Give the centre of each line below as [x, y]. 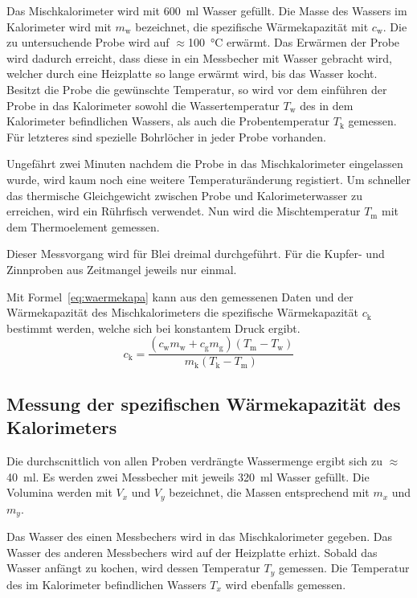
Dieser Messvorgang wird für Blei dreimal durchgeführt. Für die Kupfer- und [196, 254]
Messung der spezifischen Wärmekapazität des [204, 403]
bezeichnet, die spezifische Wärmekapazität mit [252, 26]
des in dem [327, 105]
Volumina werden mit [59, 492]
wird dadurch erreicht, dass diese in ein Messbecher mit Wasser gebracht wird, [199, 57]
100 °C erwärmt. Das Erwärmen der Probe [294, 42]
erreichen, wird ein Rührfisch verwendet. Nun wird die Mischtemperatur [184, 211]
